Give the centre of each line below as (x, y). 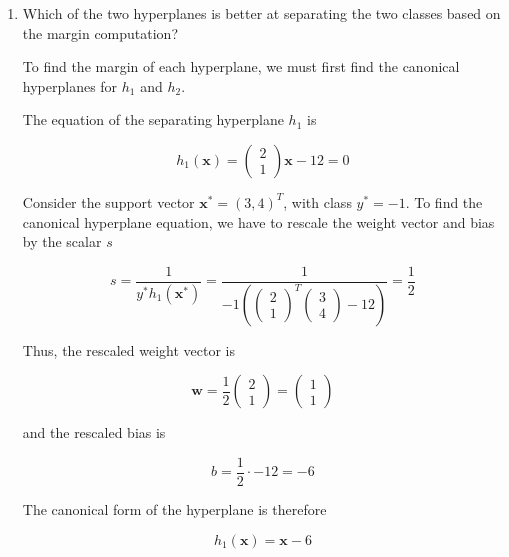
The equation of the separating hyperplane (153, 119)
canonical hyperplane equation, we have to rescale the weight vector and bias (258, 221)
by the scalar (62, 241)
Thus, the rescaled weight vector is (129, 349)
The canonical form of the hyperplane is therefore (174, 508)
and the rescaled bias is (94, 432)
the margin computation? (100, 32)
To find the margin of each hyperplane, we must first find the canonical (241, 66)
